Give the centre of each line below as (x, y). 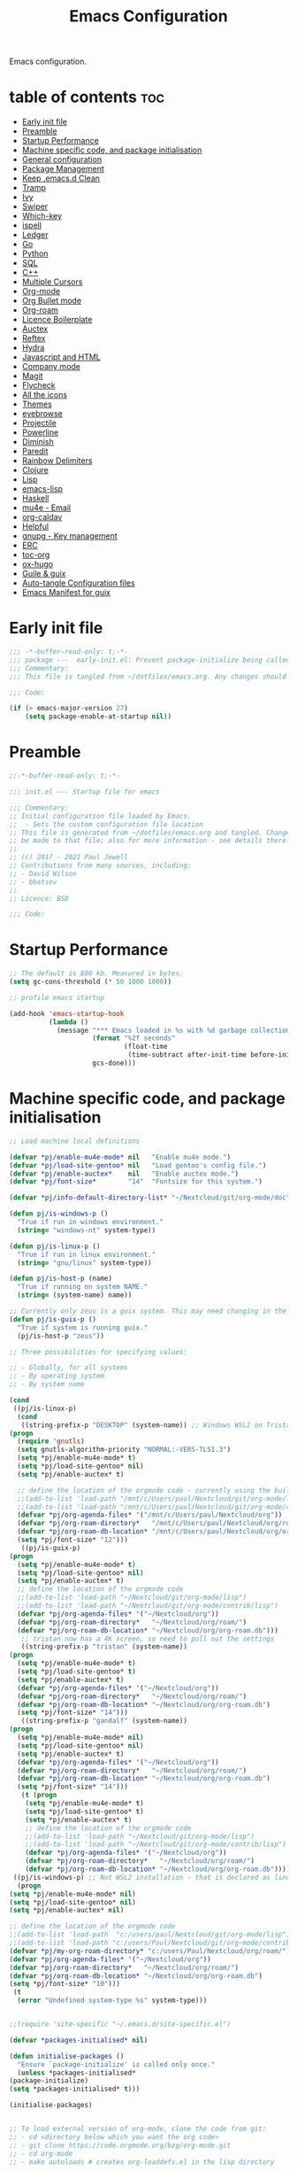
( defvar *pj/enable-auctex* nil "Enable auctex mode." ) (124, 1174)
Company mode (51, 367)
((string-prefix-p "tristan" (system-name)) (104, 1647)
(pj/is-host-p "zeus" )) (61, 1336)
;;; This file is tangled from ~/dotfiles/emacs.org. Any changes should (148, 676)
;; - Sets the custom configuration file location (106, 824)
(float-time (145, 1047)
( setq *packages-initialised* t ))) (75, 2089)
